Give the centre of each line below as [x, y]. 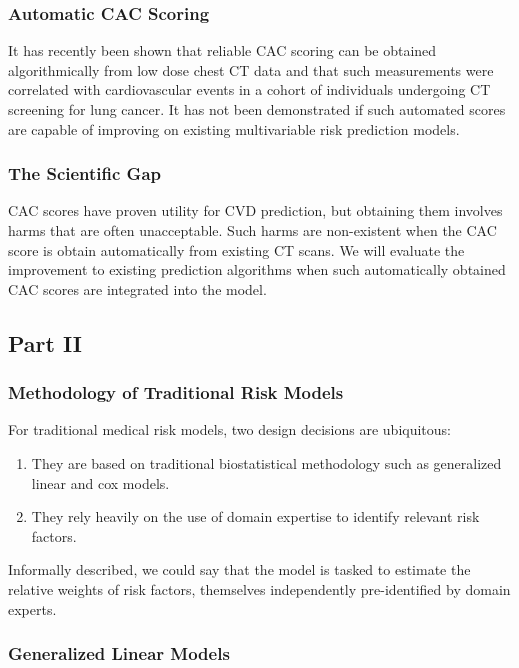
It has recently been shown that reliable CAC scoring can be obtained [222, 50]
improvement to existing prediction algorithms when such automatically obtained [257, 269]
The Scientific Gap [85, 173]
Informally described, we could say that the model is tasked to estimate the [239, 569]
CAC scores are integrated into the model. [137, 288]
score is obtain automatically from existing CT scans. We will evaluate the [236, 249]
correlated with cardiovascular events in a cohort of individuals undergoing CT [249, 89]
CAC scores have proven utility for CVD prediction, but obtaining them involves [255, 210]
